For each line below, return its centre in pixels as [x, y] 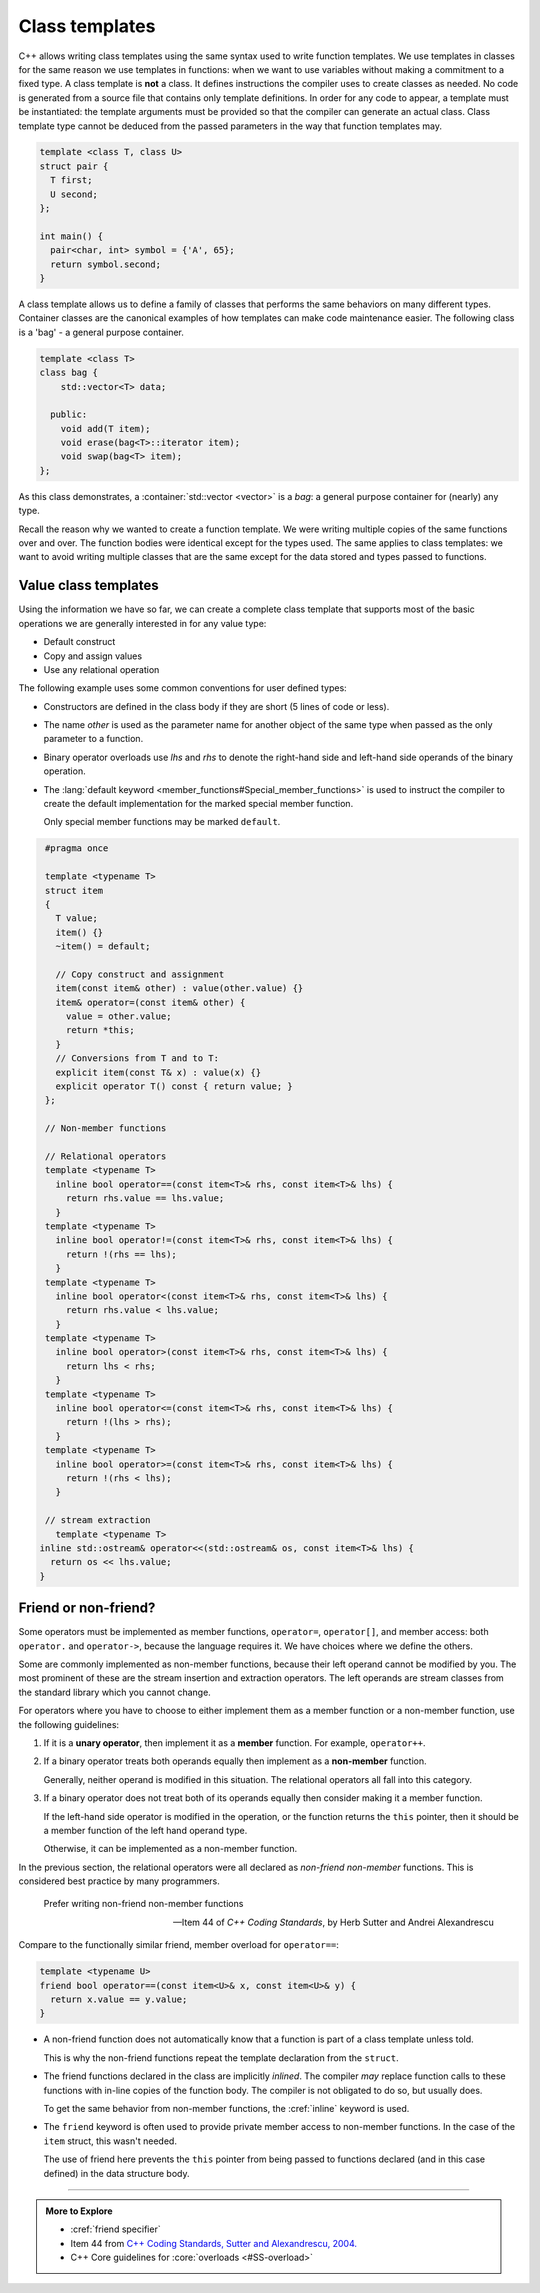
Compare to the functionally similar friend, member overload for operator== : [179, 1945]
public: [69, 414]
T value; [77, 918]
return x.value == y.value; [119, 1999]
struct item [74, 890]
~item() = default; [103, 946]
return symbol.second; [106, 264]
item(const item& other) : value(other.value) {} [179, 988]
